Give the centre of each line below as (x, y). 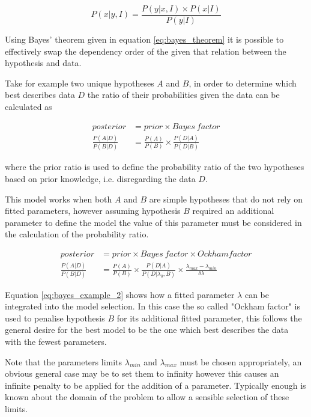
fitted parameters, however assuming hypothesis (93, 211)
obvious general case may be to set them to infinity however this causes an (142, 373)
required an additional (233, 211)
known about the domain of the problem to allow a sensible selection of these (147, 397)
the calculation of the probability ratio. (77, 234)
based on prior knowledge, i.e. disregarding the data (100, 178)
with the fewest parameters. (56, 341)
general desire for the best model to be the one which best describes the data (147, 330)
